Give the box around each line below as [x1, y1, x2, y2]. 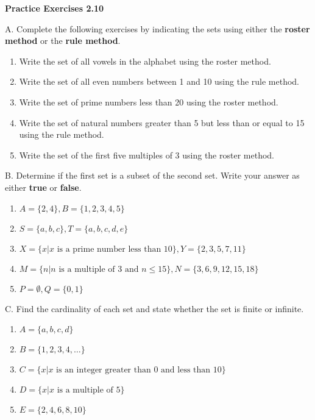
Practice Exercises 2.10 [5, 2, 104, 14]
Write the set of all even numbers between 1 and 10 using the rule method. [19, 75, 300, 88]
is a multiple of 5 [57, 386, 121, 395]
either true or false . [5, 180, 82, 193]
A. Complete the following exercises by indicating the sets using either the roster [5, 22, 310, 35]
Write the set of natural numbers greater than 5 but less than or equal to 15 [19, 116, 305, 129]
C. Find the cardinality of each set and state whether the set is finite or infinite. [5, 302, 304, 315]
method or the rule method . [5, 34, 121, 47]
